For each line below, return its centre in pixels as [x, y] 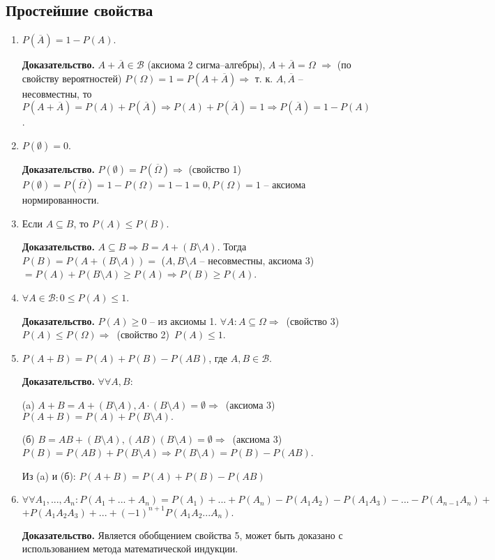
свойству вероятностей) [72, 78]
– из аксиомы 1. [183, 320]
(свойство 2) [143, 334]
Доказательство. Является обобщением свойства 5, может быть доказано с [182, 535]
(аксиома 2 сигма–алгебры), [206, 65]
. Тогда [232, 247]
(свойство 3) [313, 320]
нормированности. [61, 199]
